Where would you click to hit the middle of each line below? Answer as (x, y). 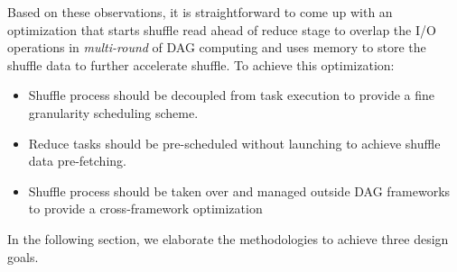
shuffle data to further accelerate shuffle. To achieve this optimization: (201, 64)
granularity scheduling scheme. (113, 112)
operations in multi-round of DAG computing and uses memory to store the (217, 47)
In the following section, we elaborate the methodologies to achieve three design (228, 238)
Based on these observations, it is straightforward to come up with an (200, 12)
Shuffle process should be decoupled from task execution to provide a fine (231, 95)
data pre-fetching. (77, 161)
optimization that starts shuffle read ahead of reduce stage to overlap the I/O (222, 29)
